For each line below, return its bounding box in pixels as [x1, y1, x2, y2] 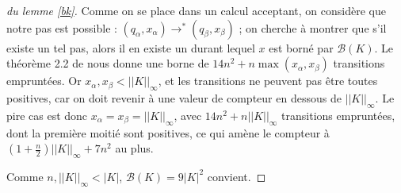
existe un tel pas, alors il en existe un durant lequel [6, 39, 255, 56]
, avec [174, 106, 202, 123]
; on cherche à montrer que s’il [239, 19, 387, 36]
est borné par [269, 39, 334, 56]
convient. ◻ [207, 168, 266, 184]
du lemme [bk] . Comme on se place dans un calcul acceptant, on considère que [6, 2, 386, 18]
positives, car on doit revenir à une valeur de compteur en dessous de [6, 89, 342, 106]
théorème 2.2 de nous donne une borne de [6, 55, 209, 71]
